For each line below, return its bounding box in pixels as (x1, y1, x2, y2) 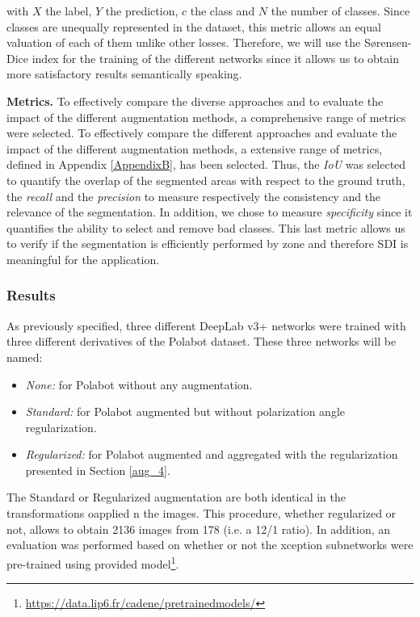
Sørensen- (363, 34, 412, 51)
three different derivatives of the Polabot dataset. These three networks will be (6, 333, 397, 350)
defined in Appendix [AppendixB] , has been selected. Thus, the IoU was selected (6, 156, 406, 173)
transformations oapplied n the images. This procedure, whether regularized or (6, 505, 397, 522)
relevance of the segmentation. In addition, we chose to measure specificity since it (6, 204, 413, 220)
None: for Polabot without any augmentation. (25, 376, 253, 392)
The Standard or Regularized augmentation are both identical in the (6, 489, 346, 506)
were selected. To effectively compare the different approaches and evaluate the (6, 124, 397, 141)
